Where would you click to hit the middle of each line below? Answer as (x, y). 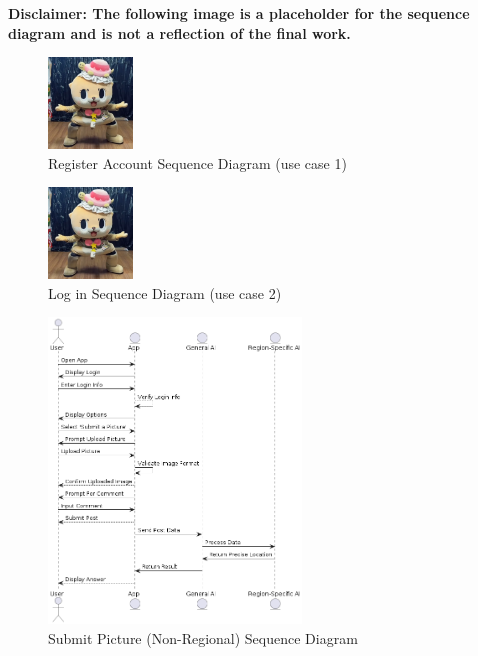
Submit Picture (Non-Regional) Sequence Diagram (203, 638)
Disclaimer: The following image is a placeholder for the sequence (239, 13)
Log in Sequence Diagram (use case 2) (165, 292)
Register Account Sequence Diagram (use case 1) (197, 162)
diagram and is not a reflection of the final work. (179, 32)
